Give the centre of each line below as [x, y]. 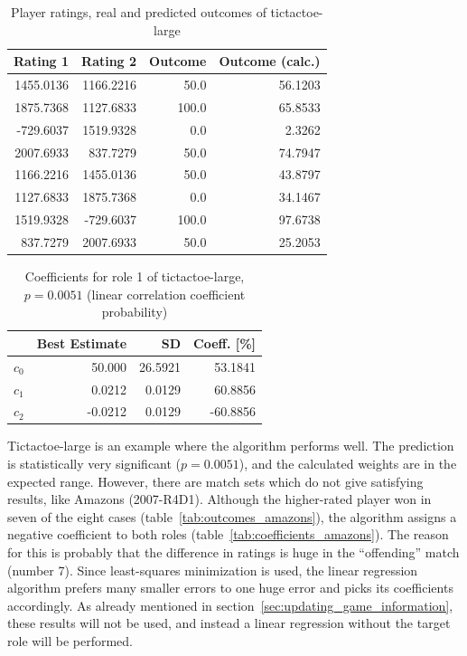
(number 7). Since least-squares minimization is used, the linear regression [213, 570]
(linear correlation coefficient [166, 294]
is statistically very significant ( [94, 464]
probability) [135, 312]
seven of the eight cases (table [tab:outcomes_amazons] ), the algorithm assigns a [232, 516]
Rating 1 [42, 61]
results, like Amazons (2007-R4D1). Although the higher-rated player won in [219, 499]
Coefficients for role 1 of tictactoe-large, [135, 276]
